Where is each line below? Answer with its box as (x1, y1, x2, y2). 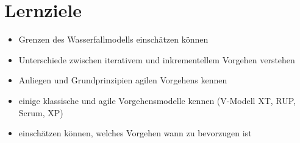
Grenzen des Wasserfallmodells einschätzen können (18, 33, 209, 46)
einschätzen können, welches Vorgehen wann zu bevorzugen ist (18, 127, 252, 139)
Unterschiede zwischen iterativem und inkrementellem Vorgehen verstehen (18, 53, 295, 66)
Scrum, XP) (18, 106, 63, 119)
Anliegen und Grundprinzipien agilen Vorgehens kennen (18, 74, 227, 86)
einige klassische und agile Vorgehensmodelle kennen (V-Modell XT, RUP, (18, 94, 296, 106)
